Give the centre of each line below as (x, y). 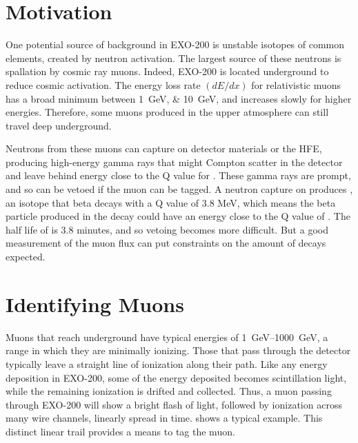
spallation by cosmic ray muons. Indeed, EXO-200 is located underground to (167, 71)
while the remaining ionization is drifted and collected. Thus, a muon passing (169, 391)
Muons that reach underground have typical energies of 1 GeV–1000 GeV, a (167, 337)
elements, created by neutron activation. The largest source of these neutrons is (173, 58)
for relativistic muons (296, 84)
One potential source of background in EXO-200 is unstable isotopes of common (175, 44)
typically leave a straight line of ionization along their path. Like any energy (167, 363)
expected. (26, 257)
